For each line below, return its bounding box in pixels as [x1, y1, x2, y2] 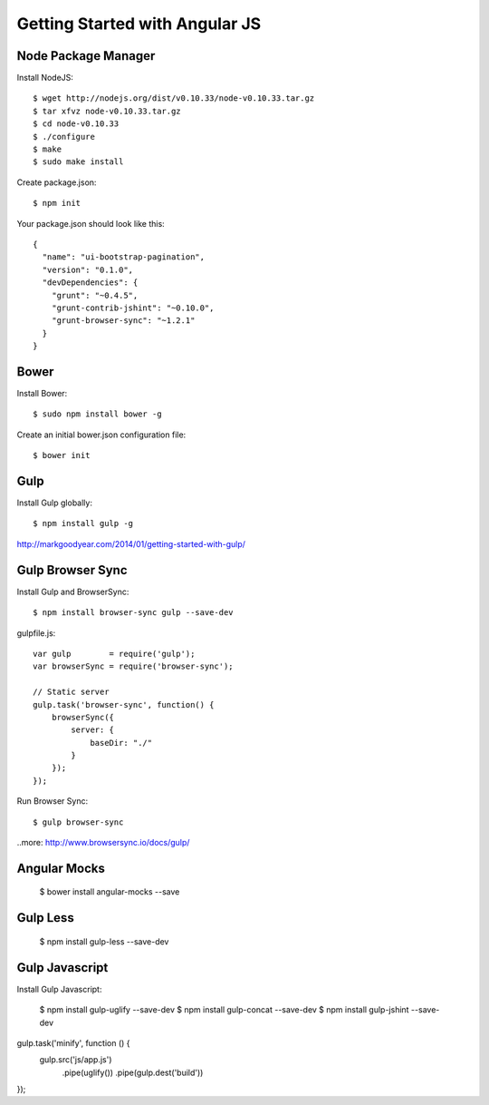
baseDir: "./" [90, 738, 153, 748]
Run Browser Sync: [16, 796, 89, 807]
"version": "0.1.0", [42, 264, 134, 275]
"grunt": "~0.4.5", [51, 290, 139, 300]
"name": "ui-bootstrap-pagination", [42, 252, 206, 262]
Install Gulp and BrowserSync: [16, 586, 129, 597]
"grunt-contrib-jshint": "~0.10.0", [51, 302, 215, 313]
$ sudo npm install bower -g [33, 409, 162, 419]
